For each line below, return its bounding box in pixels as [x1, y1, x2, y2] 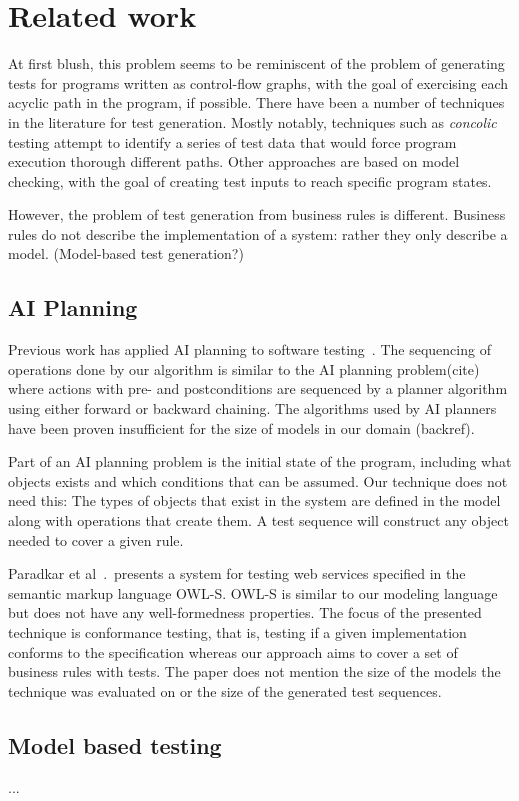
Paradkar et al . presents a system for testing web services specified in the [8, 563, 466, 584]
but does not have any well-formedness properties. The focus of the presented [8, 602, 482, 623]
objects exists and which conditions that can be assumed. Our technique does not [8, 470, 508, 491]
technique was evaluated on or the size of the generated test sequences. [8, 680, 442, 701]
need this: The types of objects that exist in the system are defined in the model [8, 490, 501, 511]
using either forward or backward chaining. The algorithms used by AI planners [8, 398, 497, 419]
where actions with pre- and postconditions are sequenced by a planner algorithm [8, 378, 508, 399]
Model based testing [8, 729, 222, 760]
